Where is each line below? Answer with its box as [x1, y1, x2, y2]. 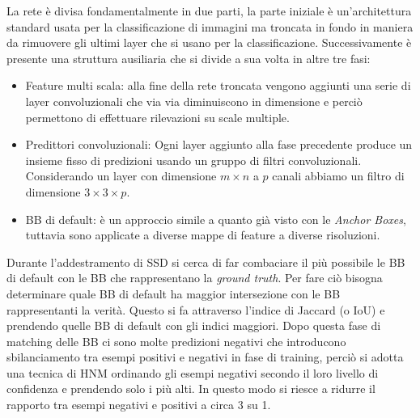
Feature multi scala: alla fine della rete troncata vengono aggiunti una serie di [25, 77, 411, 94]
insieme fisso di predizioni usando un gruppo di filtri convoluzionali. [25, 151, 362, 168]
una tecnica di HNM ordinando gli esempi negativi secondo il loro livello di [6, 364, 379, 381]
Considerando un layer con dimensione [25, 167, 217, 184]
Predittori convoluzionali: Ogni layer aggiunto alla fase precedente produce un [25, 136, 413, 153]
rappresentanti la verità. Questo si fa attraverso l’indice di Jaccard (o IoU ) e [6, 301, 385, 318]
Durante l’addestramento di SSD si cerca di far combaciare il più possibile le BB [6, 253, 405, 270]
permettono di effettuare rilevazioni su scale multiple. [25, 108, 290, 125]
